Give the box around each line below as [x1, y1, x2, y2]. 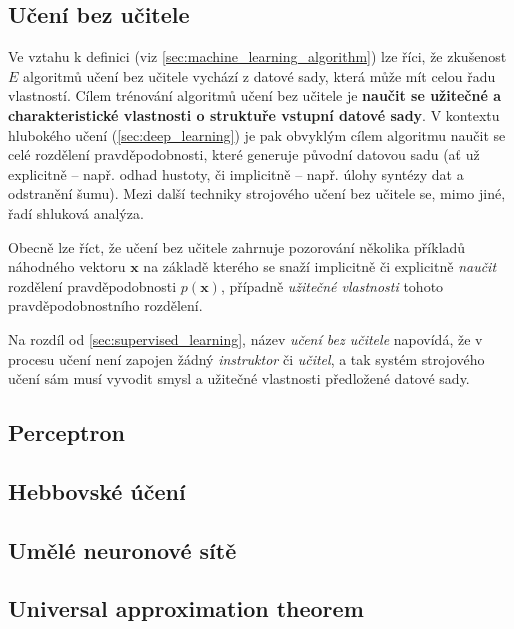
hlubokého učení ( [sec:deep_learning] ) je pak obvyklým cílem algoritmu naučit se [8, 124, 506, 145]
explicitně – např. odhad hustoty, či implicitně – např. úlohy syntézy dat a [8, 163, 464, 184]
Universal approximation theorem [8, 593, 364, 624]
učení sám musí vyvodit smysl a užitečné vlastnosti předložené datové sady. [8, 368, 470, 389]
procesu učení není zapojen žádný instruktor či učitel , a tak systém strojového [8, 348, 485, 369]
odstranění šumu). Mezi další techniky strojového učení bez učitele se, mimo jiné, [8, 183, 506, 204]
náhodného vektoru [8, 256, 126, 277]
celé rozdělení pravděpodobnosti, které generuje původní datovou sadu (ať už [8, 144, 480, 165]
